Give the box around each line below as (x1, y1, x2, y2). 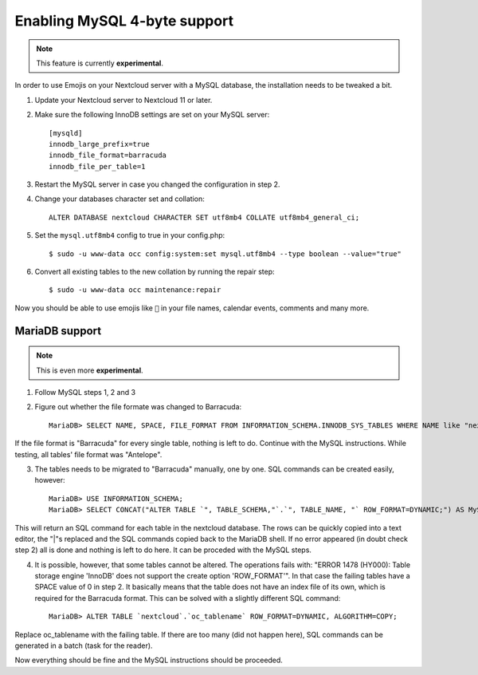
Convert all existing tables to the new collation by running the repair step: (34, 267, 275, 277)
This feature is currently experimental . (36, 58, 163, 68)
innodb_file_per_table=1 (49, 162, 146, 171)
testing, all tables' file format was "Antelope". (14, 449, 163, 459)
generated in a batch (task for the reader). (14, 641, 153, 650)
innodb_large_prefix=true (49, 140, 151, 148)
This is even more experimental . (36, 365, 143, 375)
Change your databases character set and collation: (34, 194, 205, 203)
